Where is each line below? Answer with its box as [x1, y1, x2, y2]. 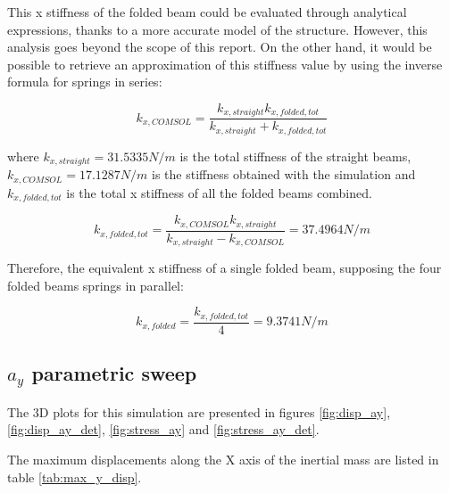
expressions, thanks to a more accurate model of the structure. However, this [7, 20, 428, 38]
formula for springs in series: [7, 72, 162, 91]
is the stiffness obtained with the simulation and [152, 165, 416, 184]
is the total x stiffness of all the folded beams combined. [66, 183, 372, 201]
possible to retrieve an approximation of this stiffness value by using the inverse [7, 54, 443, 73]
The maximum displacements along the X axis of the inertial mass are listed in [7, 450, 439, 469]
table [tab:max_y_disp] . [7, 467, 142, 486]
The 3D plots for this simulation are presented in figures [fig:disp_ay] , [7, 402, 391, 421]
